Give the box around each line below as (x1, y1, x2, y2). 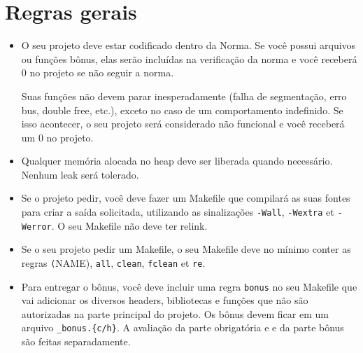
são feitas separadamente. (21, 334, 131, 349)
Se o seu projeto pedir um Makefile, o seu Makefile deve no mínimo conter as (21, 242, 351, 256)
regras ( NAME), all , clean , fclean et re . (21, 255, 206, 270)
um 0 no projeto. (21, 130, 94, 144)
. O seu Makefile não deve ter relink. (51, 218, 208, 233)
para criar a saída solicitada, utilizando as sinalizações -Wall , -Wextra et (21, 205, 334, 219)
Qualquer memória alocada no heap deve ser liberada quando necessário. (21, 153, 333, 168)
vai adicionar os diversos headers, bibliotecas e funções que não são (21, 293, 308, 307)
